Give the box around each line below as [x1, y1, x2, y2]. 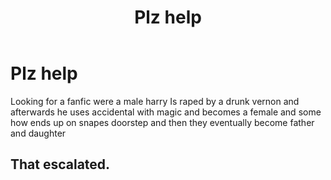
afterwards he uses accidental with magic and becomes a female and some [10, 106, 322, 118]
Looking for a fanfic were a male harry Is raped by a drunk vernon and [10, 95, 300, 107]
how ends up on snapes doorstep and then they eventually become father [10, 116, 315, 128]
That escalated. [10, 156, 111, 173]
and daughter [10, 127, 67, 139]
